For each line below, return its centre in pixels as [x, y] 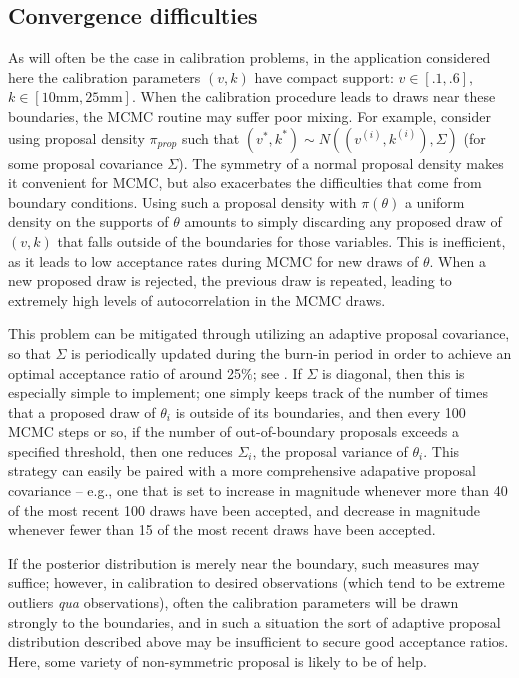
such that [210, 137]
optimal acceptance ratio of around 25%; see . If [155, 372]
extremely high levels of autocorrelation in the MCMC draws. [197, 299]
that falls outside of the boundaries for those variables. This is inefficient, [281, 240]
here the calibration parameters [104, 76]
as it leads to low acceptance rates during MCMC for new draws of [213, 260]
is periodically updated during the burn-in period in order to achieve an [291, 352]
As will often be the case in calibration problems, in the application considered [249, 57]
